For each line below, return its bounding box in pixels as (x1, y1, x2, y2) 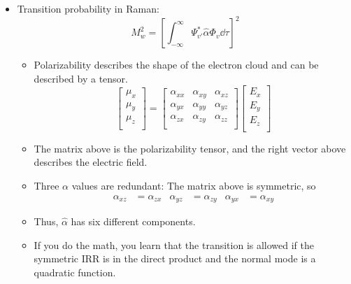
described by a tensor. (34, 71, 128, 85)
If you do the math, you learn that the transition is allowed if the (34, 237, 315, 252)
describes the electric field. (34, 155, 148, 169)
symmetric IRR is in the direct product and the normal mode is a (34, 251, 316, 266)
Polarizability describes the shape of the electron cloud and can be (34, 57, 319, 72)
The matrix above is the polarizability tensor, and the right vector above (34, 141, 346, 155)
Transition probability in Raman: (17, 1, 159, 15)
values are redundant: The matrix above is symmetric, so (71, 178, 316, 192)
